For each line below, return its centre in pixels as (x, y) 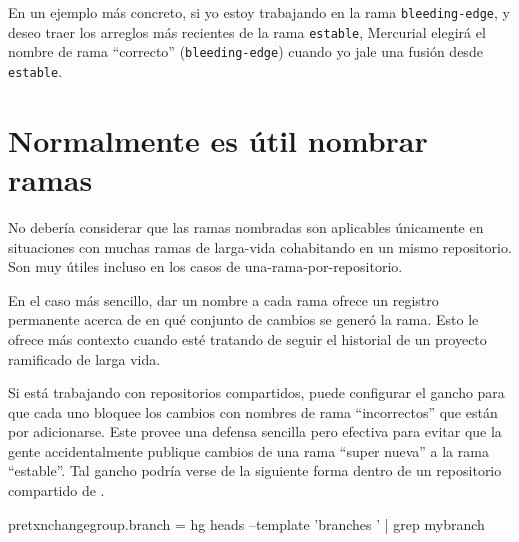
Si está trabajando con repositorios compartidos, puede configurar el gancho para (256, 392)
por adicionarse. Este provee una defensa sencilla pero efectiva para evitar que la (255, 431)
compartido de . (56, 490)
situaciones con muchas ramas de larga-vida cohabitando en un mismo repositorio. (260, 246)
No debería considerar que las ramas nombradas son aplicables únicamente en (246, 226)
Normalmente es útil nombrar (218, 139)
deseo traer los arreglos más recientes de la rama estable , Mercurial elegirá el (247, 31)
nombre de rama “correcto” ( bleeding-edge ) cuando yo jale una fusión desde (245, 51)
